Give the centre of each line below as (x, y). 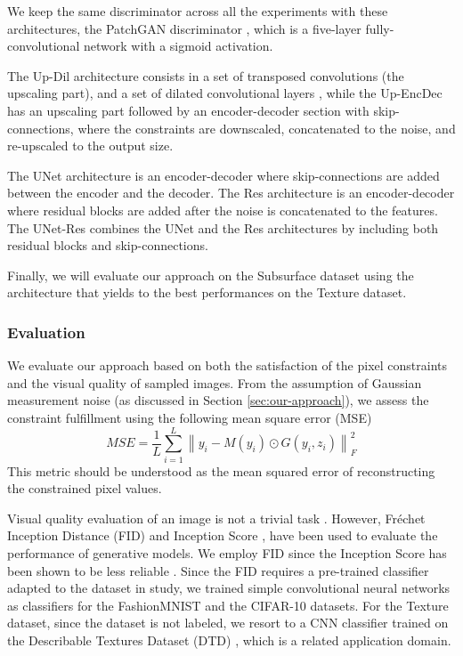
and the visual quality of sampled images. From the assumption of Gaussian (215, 382)
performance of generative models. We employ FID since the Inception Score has (227, 553)
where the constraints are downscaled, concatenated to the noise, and (267, 128)
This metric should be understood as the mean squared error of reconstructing (221, 470)
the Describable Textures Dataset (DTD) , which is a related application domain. (229, 640)
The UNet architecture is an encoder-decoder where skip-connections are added (223, 175)
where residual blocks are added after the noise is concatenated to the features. (223, 210)
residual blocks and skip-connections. (108, 245)
